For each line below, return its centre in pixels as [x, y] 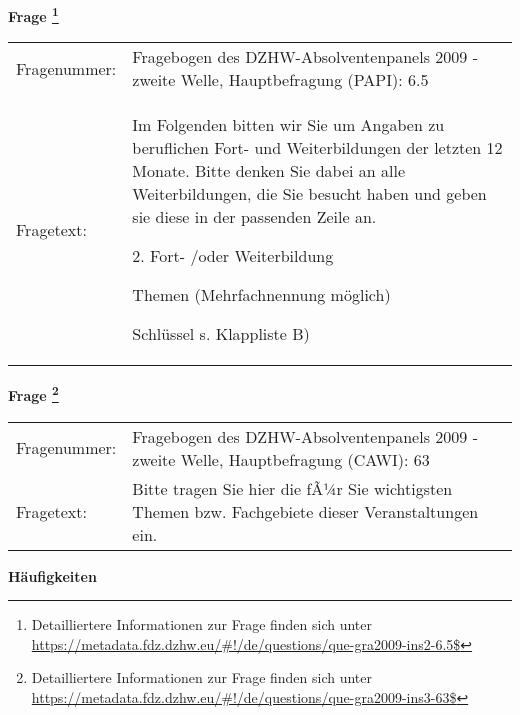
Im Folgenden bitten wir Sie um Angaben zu [288, 125]
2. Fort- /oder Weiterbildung [233, 256]
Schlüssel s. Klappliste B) [221, 334]
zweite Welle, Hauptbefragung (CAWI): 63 [281, 459]
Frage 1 [33, 14]
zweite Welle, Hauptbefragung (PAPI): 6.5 [280, 80]
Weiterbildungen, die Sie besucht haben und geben [309, 194]
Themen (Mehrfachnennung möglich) [261, 295]
